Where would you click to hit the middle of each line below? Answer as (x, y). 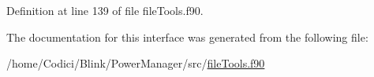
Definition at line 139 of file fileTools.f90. (105, 10)
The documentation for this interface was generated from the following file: (187, 37)
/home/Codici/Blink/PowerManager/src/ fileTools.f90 (136, 63)
